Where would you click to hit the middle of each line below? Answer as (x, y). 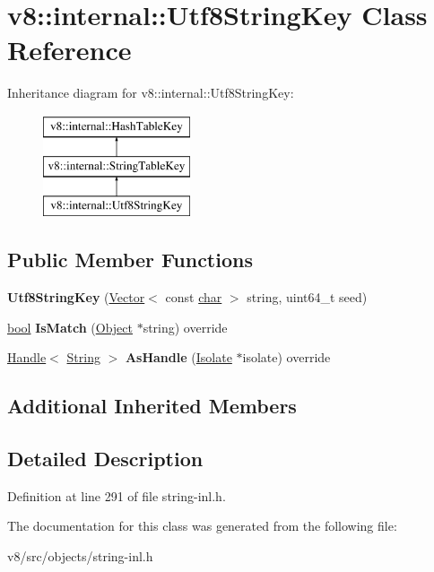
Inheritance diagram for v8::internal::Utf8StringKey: (151, 93)
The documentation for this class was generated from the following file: (202, 526)
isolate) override (286, 357)
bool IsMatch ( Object (70, 327)
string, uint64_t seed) (307, 297)
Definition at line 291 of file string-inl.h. (117, 495)
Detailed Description (105, 459)
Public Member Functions (130, 260)
